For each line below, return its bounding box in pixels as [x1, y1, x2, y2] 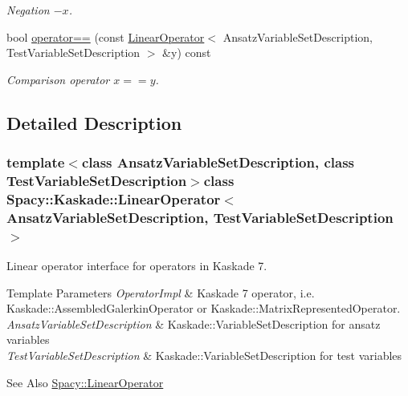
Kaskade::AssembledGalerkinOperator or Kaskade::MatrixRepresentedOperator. [6, 300, 401, 317]
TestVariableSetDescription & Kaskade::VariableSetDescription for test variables [6, 347, 402, 364]
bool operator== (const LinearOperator [6, 28, 205, 45]
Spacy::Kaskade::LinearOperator [6, 188, 221, 208]
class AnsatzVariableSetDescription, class [81, 152, 355, 172]
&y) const [162, 44, 211, 61]
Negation [6, 2, 50, 18]
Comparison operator [6, 71, 110, 87]
